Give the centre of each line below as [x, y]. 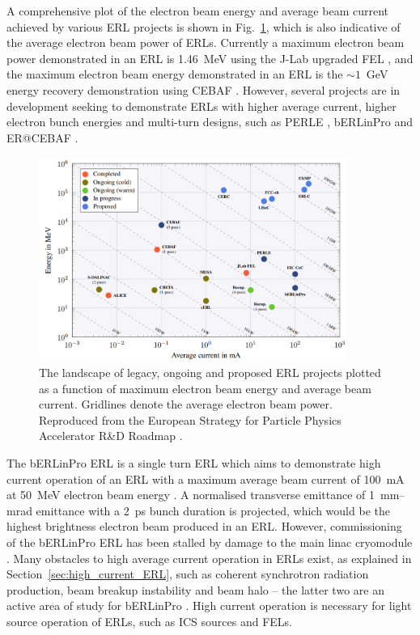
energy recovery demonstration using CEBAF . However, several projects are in [204, 89]
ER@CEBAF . [42, 137]
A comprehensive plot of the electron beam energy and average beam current [197, 11]
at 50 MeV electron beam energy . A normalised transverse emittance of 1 [191, 495]
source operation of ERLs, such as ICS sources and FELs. [149, 621]
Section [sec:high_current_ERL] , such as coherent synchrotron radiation [188, 574]
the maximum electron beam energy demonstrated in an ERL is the [175, 74]
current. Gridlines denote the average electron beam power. [186, 404]
